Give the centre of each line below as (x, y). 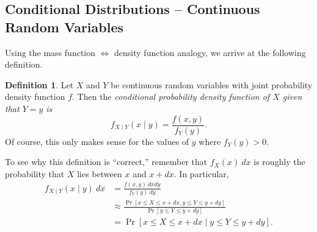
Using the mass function (50, 52)
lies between (100, 173)
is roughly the (279, 162)
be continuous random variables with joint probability (212, 84)
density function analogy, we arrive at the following (210, 52)
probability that (35, 173)
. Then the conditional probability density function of (171, 97)
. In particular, (201, 173)
